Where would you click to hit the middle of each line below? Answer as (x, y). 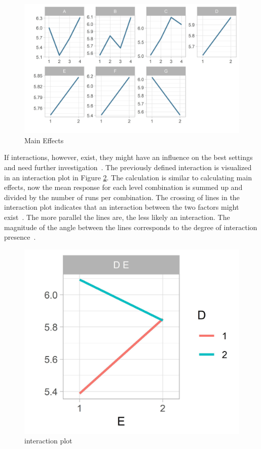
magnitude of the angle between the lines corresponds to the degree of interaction (131, 227)
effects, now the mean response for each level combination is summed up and (123, 187)
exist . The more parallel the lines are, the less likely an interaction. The (117, 217)
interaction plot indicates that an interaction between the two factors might (122, 207)
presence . (20, 237)
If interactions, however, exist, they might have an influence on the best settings (128, 157)
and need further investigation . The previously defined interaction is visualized (128, 167)
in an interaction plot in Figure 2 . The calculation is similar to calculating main (128, 177)
